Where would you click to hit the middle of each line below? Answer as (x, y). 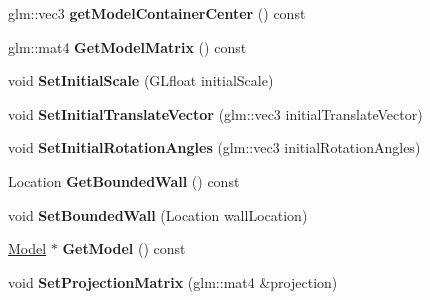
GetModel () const (124, 248)
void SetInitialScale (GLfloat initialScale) (141, 80)
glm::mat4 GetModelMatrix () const (127, 46)
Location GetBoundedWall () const (124, 180)
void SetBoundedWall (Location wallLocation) (158, 214)
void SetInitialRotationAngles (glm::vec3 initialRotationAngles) (214, 147)
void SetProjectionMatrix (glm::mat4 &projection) (173, 281)
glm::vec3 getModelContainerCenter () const (157, 13)
